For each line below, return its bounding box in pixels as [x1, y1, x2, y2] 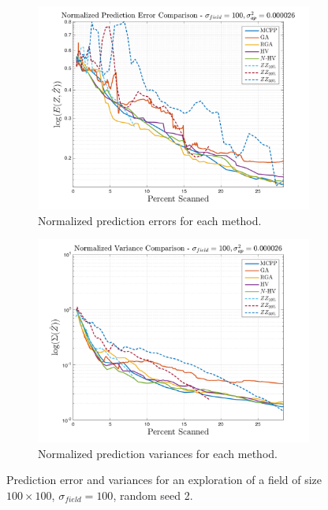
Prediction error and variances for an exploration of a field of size [6, 471, 322, 488]
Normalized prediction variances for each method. [38, 445, 278, 461]
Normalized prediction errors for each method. [38, 212, 262, 228]
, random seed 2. [113, 486, 193, 503]
